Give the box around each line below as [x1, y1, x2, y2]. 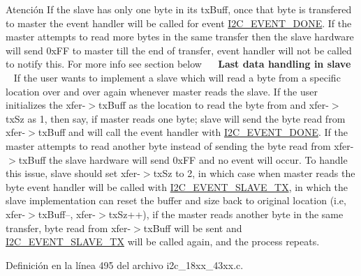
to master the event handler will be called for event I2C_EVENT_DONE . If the [6, 15, 352, 30]
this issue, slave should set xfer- [6, 166, 140, 181]
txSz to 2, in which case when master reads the [153, 166, 355, 181]
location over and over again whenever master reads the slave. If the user [6, 84, 318, 98]
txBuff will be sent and [143, 220, 242, 235]
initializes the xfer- [6, 98, 86, 112]
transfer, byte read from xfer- [6, 220, 131, 235]
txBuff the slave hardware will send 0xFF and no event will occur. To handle [18, 152, 348, 167]
